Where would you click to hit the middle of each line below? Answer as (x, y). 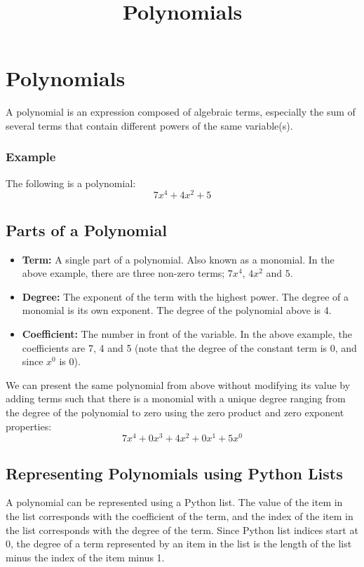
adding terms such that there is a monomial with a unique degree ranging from (176, 398)
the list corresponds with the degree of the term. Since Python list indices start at (182, 530)
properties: (29, 426)
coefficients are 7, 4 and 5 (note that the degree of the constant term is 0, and (189, 347)
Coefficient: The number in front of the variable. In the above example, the (187, 333)
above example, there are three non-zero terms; (123, 273)
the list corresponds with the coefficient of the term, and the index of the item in (180, 516)
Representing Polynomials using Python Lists (174, 473)
